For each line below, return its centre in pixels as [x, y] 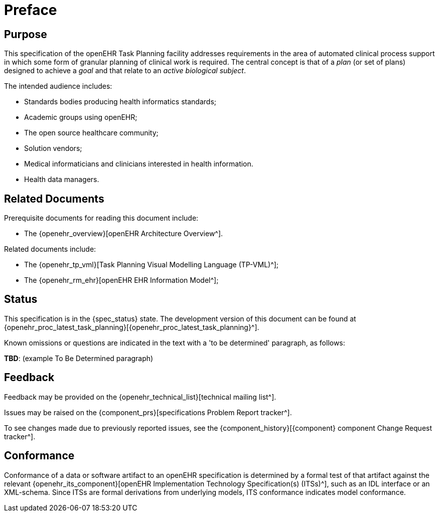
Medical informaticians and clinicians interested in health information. [139, 164]
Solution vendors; [53, 148]
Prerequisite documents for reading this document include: [101, 218]
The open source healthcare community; [91, 133]
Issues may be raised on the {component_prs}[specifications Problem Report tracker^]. [148, 412]
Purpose [26, 34]
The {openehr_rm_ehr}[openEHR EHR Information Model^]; [121, 280]
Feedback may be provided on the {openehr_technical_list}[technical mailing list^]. [140, 397]
